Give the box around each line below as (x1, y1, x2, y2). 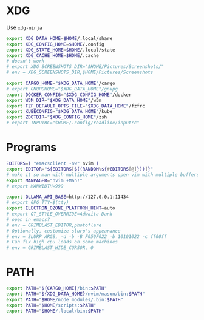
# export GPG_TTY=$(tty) (6, 200, 69, 206)
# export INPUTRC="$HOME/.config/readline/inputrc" (6, 120, 140, 126)
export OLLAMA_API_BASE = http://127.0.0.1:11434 (6, 194, 129, 200)
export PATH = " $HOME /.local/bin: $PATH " (6, 308, 104, 314)
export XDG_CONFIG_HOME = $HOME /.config (6, 41, 104, 47)
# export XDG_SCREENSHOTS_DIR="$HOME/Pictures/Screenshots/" (6, 64, 165, 70)
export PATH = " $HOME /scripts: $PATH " (6, 302, 97, 308)
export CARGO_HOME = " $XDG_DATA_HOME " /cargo (6, 80, 115, 87)
